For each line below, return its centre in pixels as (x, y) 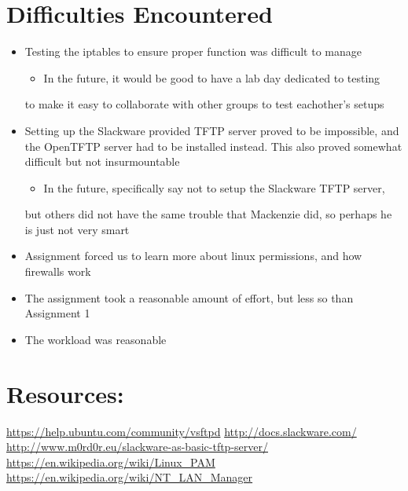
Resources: (65, 393)
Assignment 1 (57, 313)
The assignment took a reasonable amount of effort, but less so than (189, 297)
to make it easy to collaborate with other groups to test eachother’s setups (204, 104)
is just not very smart (77, 229)
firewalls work (58, 271)
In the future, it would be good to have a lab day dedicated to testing (212, 77)
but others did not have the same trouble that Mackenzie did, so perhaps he (208, 214)
